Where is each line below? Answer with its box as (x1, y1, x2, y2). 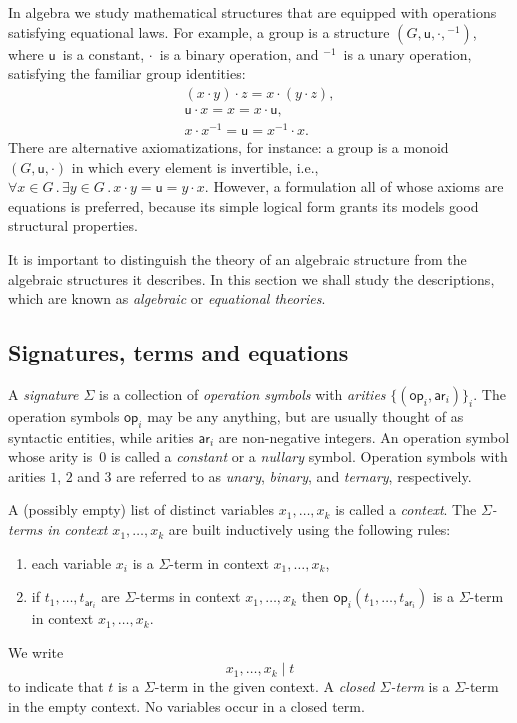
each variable (31, 552, 112, 573)
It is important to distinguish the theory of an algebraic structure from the (8, 248, 467, 269)
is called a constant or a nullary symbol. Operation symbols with (110, 446, 508, 467)
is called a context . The (335, 499, 477, 520)
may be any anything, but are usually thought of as (147, 405, 464, 426)
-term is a (390, 676, 450, 697)
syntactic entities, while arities (8, 426, 194, 447)
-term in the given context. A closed (154, 676, 375, 697)
